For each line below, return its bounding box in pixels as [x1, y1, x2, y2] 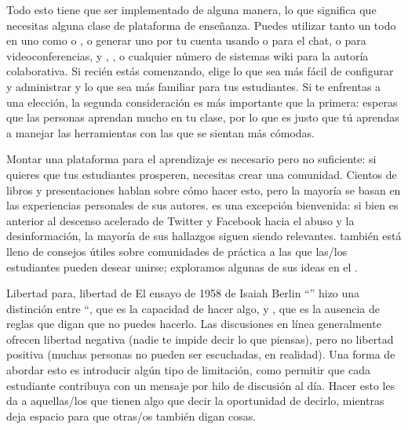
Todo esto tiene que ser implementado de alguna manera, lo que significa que [6, 2, 377, 17]
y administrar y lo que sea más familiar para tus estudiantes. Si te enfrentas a [6, 78, 381, 94]
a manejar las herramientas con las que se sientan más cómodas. [6, 124, 315, 140]
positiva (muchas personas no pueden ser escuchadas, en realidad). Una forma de [6, 346, 395, 363]
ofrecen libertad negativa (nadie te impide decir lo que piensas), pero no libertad [6, 330, 394, 347]
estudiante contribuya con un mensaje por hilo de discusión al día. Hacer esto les [6, 377, 395, 393]
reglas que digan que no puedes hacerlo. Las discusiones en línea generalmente [6, 315, 381, 332]
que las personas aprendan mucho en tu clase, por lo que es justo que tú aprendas [6, 109, 399, 126]
